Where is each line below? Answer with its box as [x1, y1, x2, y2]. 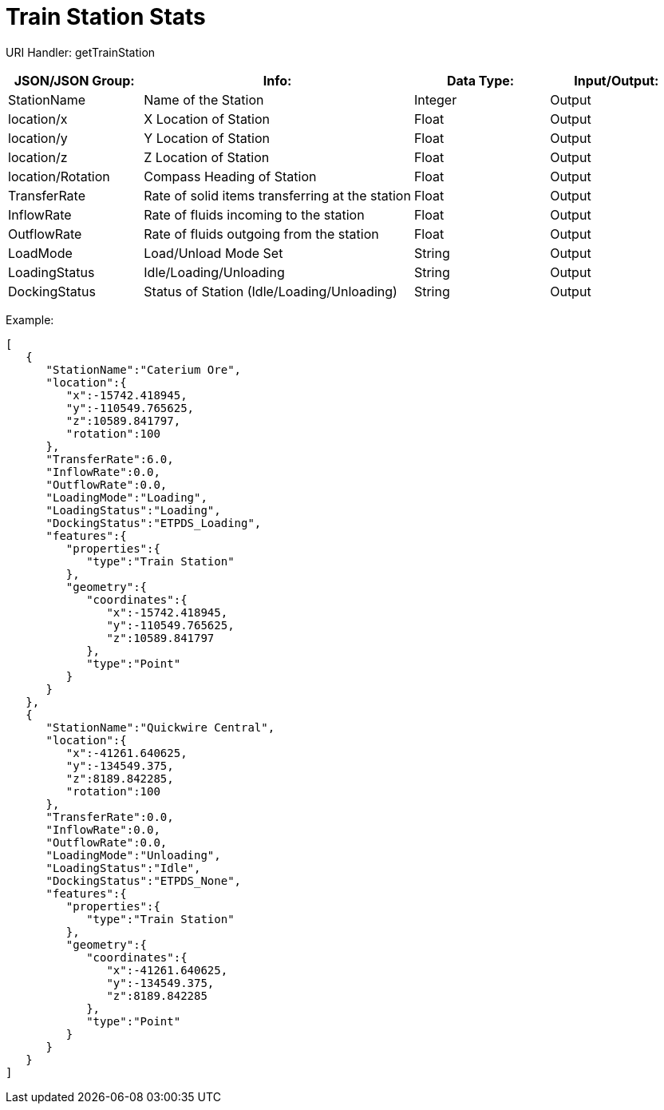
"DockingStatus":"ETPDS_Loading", [45, 516, 262, 529]
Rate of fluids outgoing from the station [144, 225, 379, 242]
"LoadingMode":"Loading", [45, 490, 207, 504]
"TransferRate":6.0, [45, 452, 174, 466]
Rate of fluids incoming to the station [144, 206, 365, 223]
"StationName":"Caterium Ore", [45, 363, 242, 376]
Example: [6, 312, 54, 327]
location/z [8, 149, 68, 165]
